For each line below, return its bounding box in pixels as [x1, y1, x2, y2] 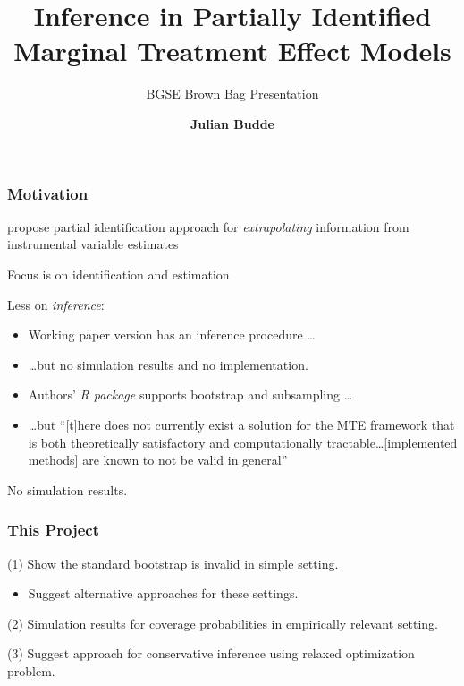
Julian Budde [190, 114, 274, 133]
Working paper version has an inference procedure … [28, 325, 316, 344]
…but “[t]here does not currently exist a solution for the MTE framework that [28, 415, 455, 433]
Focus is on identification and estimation [7, 264, 230, 283]
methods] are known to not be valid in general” [28, 450, 288, 469]
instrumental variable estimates [7, 235, 179, 253]
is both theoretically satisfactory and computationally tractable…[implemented [28, 433, 458, 451]
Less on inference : [7, 295, 105, 313]
